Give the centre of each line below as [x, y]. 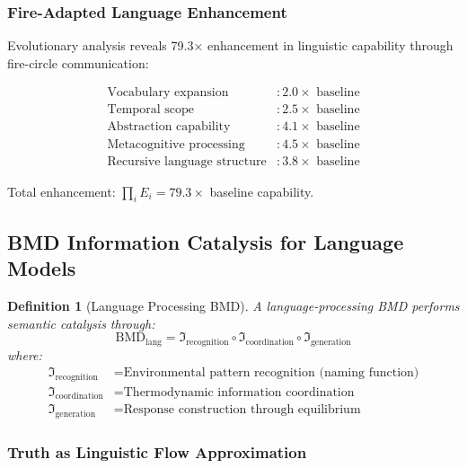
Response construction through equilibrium [242, 410]
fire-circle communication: [78, 62]
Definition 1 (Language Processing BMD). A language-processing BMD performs [233, 305]
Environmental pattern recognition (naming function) [271, 373]
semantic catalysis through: [81, 323]
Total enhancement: [62, 191]
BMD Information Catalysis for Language [206, 241]
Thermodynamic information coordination [239, 392]
